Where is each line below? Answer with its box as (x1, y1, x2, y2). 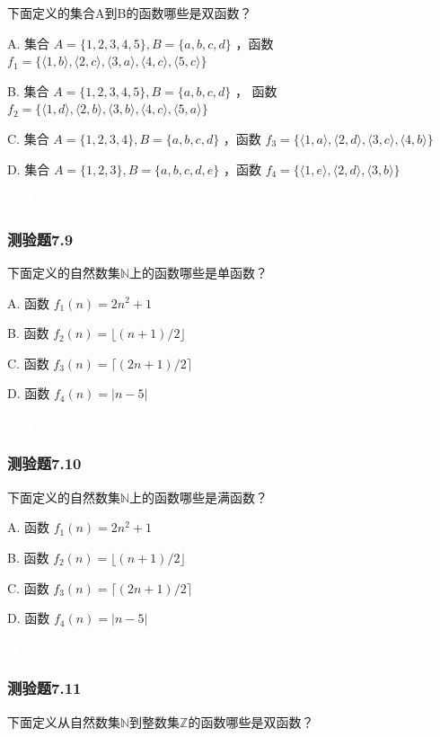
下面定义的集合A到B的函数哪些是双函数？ (7, 4, 252, 22)
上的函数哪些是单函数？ (129, 262, 268, 281)
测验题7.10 (7, 452, 82, 475)
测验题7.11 (7, 677, 82, 699)
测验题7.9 (7, 227, 74, 250)
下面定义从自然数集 (7, 712, 120, 731)
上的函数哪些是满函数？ (129, 487, 268, 506)
